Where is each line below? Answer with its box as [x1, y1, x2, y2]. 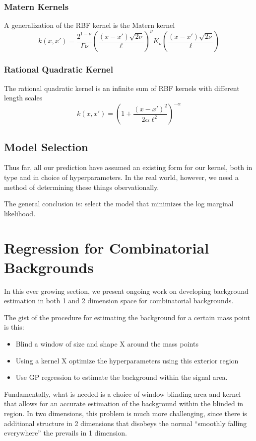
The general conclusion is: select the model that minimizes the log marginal [4, 198, 234, 209]
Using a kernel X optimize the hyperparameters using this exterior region [15, 355, 239, 365]
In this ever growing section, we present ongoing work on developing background [4, 285, 249, 296]
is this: [4, 322, 24, 332]
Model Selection [4, 139, 88, 154]
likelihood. [4, 208, 36, 218]
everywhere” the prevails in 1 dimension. [4, 428, 127, 438]
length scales [4, 92, 43, 103]
